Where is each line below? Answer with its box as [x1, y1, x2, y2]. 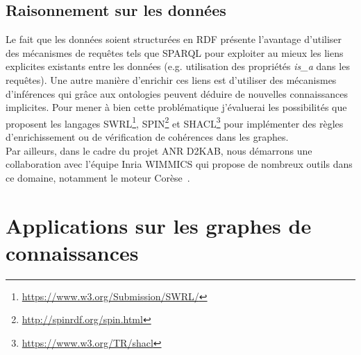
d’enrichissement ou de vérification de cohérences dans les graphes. [6, 130, 289, 144]
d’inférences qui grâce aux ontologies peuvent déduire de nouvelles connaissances [6, 86, 348, 101]
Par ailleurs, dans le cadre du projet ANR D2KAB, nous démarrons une [6, 143, 312, 157]
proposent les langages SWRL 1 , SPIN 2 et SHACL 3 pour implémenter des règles [6, 114, 344, 130]
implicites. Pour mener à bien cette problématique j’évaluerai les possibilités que [6, 100, 347, 114]
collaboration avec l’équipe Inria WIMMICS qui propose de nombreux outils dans [6, 157, 353, 171]
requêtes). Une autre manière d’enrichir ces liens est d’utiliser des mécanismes [6, 72, 337, 87]
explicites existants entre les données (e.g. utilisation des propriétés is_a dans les [6, 59, 350, 73]
